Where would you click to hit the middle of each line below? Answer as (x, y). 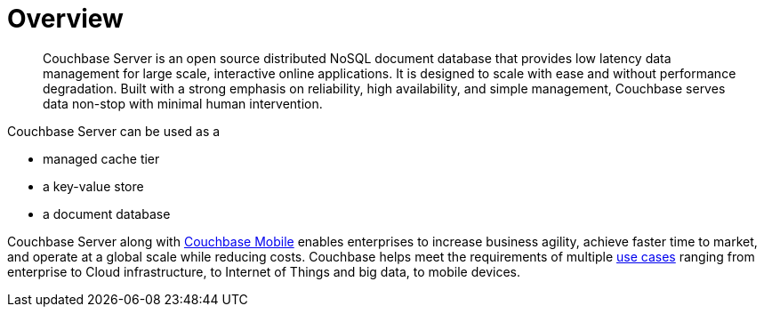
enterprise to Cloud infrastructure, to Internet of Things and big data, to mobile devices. (264, 271)
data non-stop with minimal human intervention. (183, 103)
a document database (107, 213)
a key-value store (93, 186)
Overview (65, 19)
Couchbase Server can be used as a (114, 131)
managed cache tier (101, 158)
